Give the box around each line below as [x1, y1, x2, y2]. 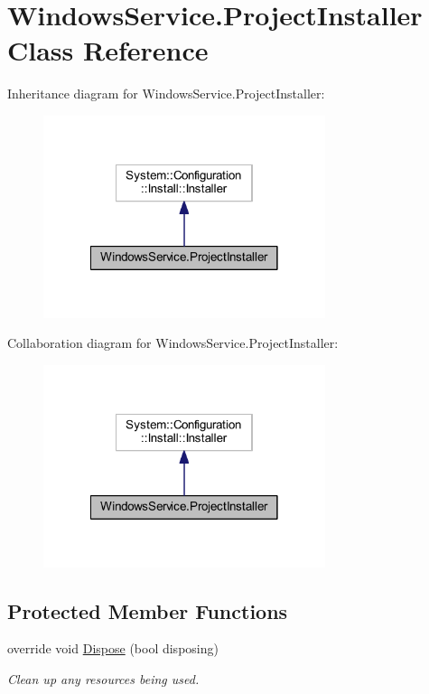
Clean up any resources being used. [7, 670, 200, 689]
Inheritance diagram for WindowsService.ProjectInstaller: [7, 84, 325, 103]
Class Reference [7, 32, 209, 69]
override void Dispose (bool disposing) [7, 639, 219, 658]
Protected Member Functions [7, 596, 288, 624]
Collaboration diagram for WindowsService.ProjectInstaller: [7, 333, 339, 352]
